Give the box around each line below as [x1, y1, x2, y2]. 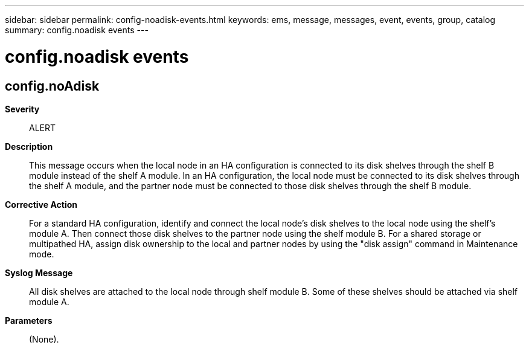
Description [5, 141, 53, 152]
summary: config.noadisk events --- [5, 25, 149, 35]
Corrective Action [5, 199, 77, 210]
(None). [29, 333, 59, 344]
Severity [5, 103, 40, 114]
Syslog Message [5, 267, 73, 278]
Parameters [5, 315, 53, 326]
